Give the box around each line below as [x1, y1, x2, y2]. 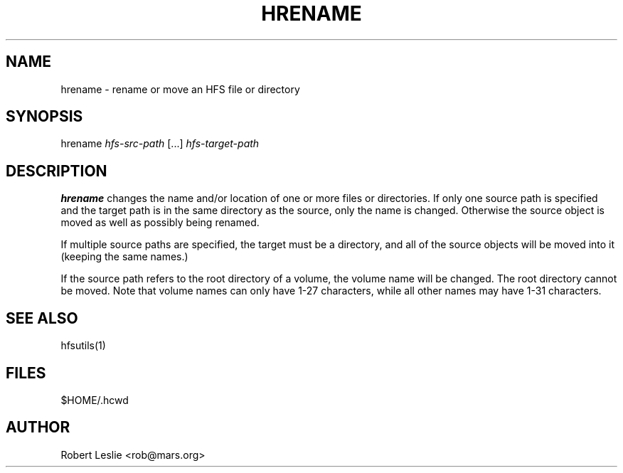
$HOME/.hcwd [60, 393, 129, 406]
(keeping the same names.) [60, 250, 188, 263]
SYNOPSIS [6, 107, 83, 126]
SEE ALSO [6, 309, 78, 327]
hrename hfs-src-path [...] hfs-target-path [60, 137, 260, 150]
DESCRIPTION [6, 161, 107, 180]
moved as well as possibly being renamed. [60, 216, 260, 229]
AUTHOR [6, 418, 70, 437]
